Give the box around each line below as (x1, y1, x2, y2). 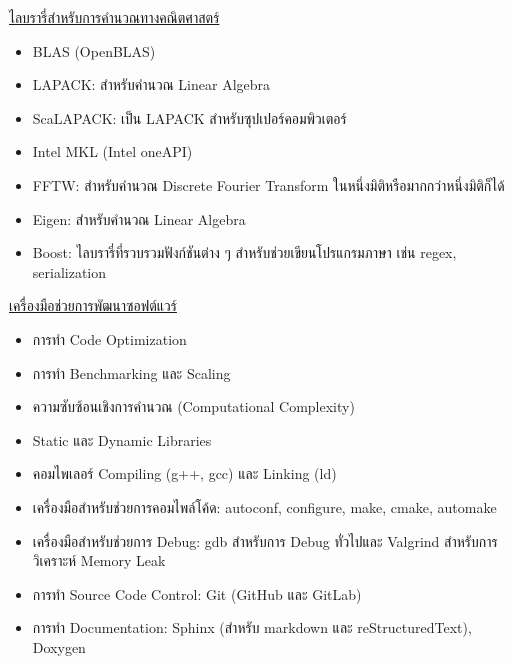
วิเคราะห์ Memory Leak (32, 550, 166, 571)
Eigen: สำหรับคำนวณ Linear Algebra (32, 208, 246, 229)
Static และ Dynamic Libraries (32, 429, 212, 450)
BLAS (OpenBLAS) (32, 40, 156, 61)
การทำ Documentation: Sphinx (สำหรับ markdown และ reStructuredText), (32, 617, 472, 638)
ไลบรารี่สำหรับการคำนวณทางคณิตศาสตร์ (9, 7, 220, 27)
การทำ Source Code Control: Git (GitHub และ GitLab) (32, 583, 362, 604)
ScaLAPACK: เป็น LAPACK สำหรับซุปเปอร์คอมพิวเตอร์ (32, 107, 347, 128)
